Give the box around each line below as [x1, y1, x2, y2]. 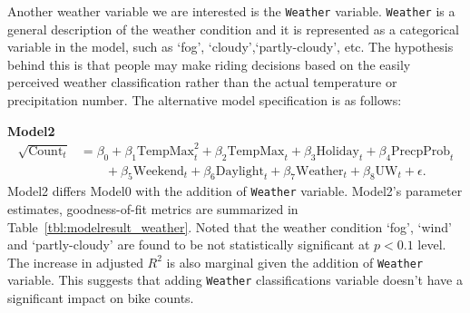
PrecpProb [391, 144, 451, 158]
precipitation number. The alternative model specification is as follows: [7, 91, 402, 110]
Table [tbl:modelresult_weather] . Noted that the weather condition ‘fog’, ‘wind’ [7, 217, 452, 236]
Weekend [132, 164, 184, 178]
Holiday [316, 144, 359, 158]
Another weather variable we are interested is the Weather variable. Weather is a [7, 2, 455, 20]
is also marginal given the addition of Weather [166, 252, 424, 271]
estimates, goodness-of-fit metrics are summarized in [7, 200, 299, 219]
